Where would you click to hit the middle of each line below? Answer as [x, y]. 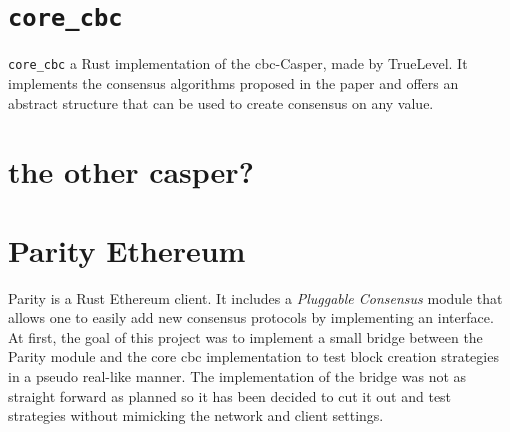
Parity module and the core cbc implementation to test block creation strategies [253, 356]
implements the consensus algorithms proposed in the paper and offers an [233, 82]
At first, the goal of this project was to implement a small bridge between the [245, 336]
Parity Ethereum [127, 249]
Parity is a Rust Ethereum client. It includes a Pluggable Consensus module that [255, 297]
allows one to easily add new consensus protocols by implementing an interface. [251, 317]
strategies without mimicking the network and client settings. [196, 415]
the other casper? [131, 171]
